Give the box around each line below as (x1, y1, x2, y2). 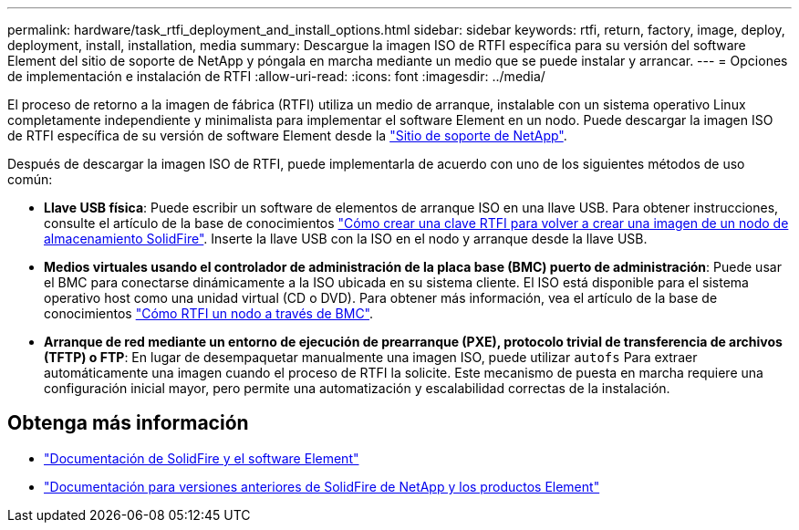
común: (7, 171, 53, 187)
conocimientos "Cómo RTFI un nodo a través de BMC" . (44, 306, 374, 321)
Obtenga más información (7, 411, 249, 435)
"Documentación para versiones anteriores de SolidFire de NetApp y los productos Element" (44, 478, 600, 494)
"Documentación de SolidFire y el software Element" (44, 450, 359, 466)
